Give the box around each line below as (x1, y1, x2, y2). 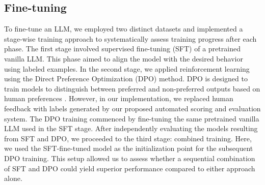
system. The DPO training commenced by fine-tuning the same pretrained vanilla (4, 113, 259, 124)
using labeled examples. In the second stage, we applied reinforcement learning (4, 63, 250, 74)
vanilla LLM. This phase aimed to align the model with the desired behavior (4, 53, 243, 64)
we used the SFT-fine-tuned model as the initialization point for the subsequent (4, 143, 253, 153)
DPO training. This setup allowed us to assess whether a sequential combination (4, 152, 255, 163)
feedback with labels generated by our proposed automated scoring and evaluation (4, 103, 261, 113)
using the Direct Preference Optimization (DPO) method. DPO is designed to (4, 73, 248, 84)
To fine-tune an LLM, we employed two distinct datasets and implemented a (4, 23, 243, 34)
